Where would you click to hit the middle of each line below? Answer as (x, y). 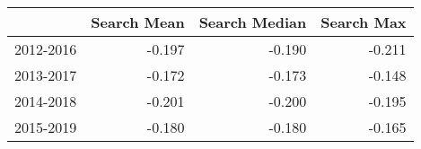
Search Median (253, 22)
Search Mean (138, 22)
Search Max (364, 22)
